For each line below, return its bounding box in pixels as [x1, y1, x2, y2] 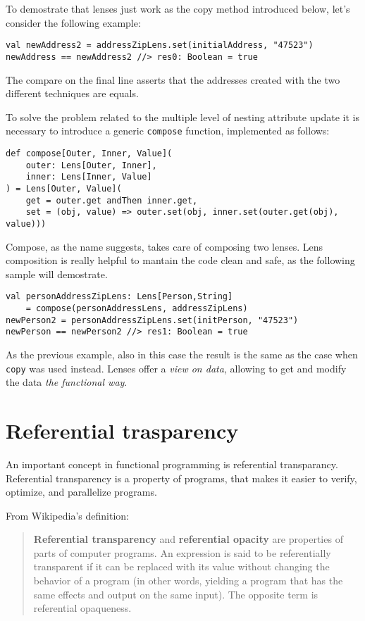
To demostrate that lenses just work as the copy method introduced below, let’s [6, 1, 350, 15]
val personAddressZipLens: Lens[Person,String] [6, 291, 233, 302]
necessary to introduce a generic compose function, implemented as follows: [6, 123, 330, 138]
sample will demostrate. [6, 266, 108, 281]
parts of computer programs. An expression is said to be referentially [33, 545, 331, 560]
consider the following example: [6, 15, 141, 30]
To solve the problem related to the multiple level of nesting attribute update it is [6, 109, 360, 124]
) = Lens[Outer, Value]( [6, 183, 122, 194]
